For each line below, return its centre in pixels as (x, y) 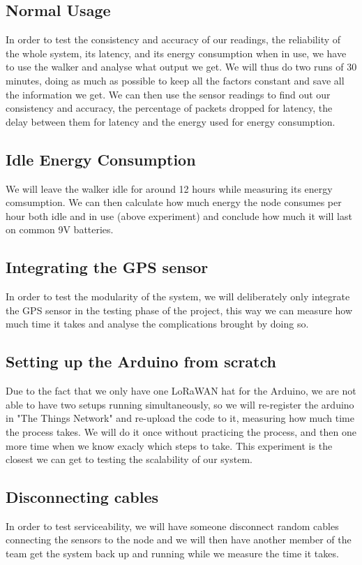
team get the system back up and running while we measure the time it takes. (172, 553)
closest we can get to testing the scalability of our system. (129, 459)
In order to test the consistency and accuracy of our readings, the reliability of (173, 39)
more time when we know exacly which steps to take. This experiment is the (169, 445)
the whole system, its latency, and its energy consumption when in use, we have (176, 53)
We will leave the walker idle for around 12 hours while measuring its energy (169, 188)
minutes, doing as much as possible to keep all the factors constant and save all (175, 80)
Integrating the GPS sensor (107, 267)
